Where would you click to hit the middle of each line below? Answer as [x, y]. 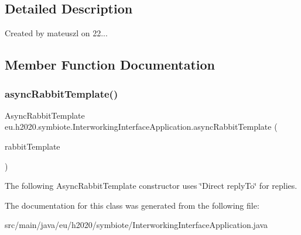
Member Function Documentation [110, 65]
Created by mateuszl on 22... [56, 33]
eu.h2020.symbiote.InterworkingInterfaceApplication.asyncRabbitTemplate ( [141, 127]
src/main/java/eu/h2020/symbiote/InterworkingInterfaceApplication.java [136, 225]
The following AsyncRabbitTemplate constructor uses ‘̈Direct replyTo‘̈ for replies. [151, 186]
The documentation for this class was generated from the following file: [132, 205]
